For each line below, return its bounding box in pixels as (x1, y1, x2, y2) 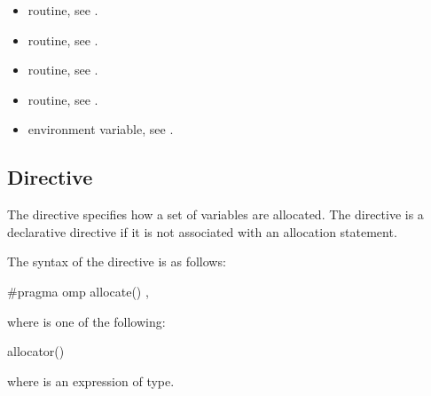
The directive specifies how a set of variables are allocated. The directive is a (7, 205, 424, 224)
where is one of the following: (7, 312, 166, 330)
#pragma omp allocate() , (7, 281, 149, 300)
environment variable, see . (27, 120, 174, 139)
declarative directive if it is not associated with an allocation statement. (7, 222, 397, 241)
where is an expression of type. (7, 371, 175, 390)
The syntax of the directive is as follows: (7, 252, 226, 271)
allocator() (7, 342, 65, 360)
